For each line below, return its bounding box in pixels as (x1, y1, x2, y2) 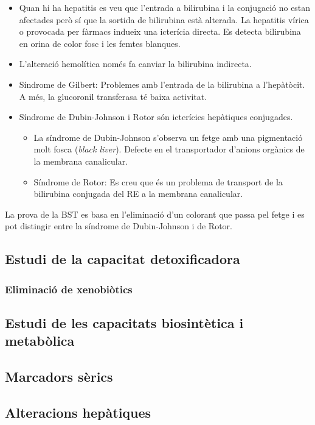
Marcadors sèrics (5, 367, 113, 386)
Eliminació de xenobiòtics (5, 281, 133, 296)
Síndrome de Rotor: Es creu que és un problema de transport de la (33, 175, 283, 188)
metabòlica (5, 331, 75, 350)
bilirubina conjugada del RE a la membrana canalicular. (33, 187, 243, 200)
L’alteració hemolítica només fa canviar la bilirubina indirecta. (19, 57, 252, 70)
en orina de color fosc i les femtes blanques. (19, 37, 181, 49)
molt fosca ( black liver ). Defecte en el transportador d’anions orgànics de (33, 143, 305, 155)
